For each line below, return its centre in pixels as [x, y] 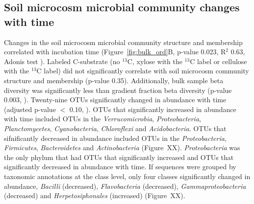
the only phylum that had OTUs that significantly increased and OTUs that [119, 157]
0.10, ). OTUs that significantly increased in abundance [153, 109]
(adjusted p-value [30, 109]
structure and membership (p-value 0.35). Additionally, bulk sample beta [114, 80]
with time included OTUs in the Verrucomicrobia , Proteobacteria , [102, 119]
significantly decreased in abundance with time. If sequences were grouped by [120, 167]
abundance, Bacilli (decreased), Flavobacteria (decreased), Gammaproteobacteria [125, 186]
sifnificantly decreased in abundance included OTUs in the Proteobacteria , [115, 138]
